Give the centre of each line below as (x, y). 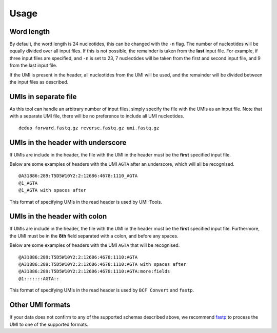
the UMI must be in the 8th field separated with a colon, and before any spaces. (94, 236)
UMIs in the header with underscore (68, 142)
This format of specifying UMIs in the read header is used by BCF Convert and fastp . (102, 290)
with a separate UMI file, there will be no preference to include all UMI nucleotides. (97, 116)
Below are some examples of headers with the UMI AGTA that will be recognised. (95, 245)
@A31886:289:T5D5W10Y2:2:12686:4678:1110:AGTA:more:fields (94, 271)
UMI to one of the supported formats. (49, 324)
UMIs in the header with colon (58, 216)
